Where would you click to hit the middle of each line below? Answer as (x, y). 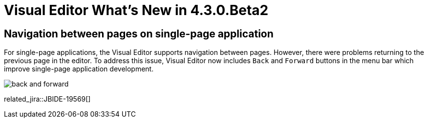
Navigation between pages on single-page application (139, 34)
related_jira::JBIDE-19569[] (47, 99)
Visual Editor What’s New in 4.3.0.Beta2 (136, 10)
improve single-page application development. (79, 69)
